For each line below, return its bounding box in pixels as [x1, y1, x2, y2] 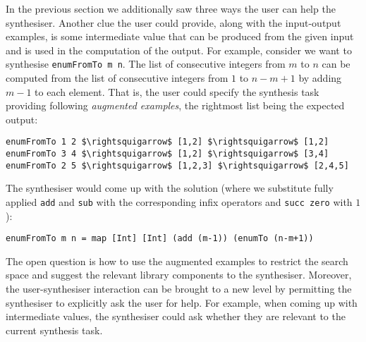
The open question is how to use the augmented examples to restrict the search [6, 253, 348, 268]
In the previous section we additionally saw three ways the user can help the [6, 1, 336, 16]
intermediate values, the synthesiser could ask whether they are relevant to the [6, 309, 346, 324]
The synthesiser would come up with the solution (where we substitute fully [6, 181, 334, 195]
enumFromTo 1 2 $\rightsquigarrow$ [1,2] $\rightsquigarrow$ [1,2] [6, 137, 329, 147]
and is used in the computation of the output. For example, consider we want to [6, 42, 352, 57]
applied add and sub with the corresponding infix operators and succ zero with [6, 194, 353, 209]
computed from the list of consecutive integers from [6, 71, 228, 85]
